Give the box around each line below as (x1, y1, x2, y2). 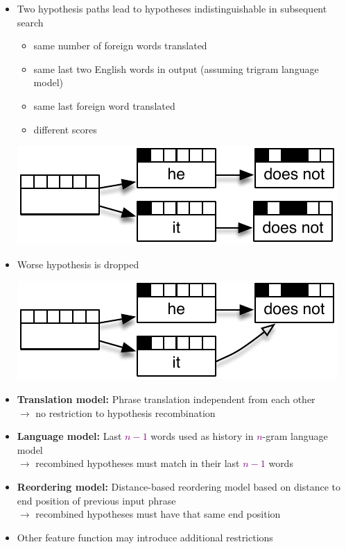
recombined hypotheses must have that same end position (35, 507, 281, 521)
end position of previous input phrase (17, 493, 176, 507)
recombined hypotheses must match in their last (35, 456, 240, 470)
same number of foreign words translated (33, 38, 207, 53)
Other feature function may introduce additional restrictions (17, 530, 273, 544)
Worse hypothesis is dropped (17, 256, 139, 271)
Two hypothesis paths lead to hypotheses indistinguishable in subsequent (17, 1, 327, 15)
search (17, 15, 44, 29)
